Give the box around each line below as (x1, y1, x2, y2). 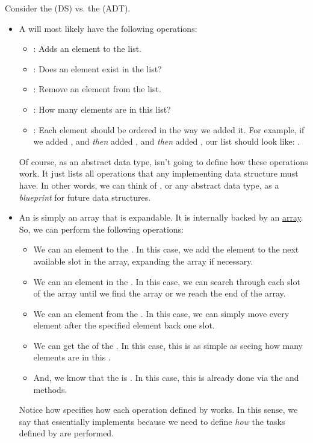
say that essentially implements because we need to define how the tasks (19, 415, 285, 427)
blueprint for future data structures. (19, 190, 151, 203)
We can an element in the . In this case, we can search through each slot (33, 275, 300, 287)
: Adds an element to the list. (33, 42, 142, 55)
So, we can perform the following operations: (19, 222, 184, 235)
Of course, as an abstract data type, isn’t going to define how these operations (19, 155, 308, 168)
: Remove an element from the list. (33, 83, 161, 95)
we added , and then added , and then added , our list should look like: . (33, 135, 300, 148)
